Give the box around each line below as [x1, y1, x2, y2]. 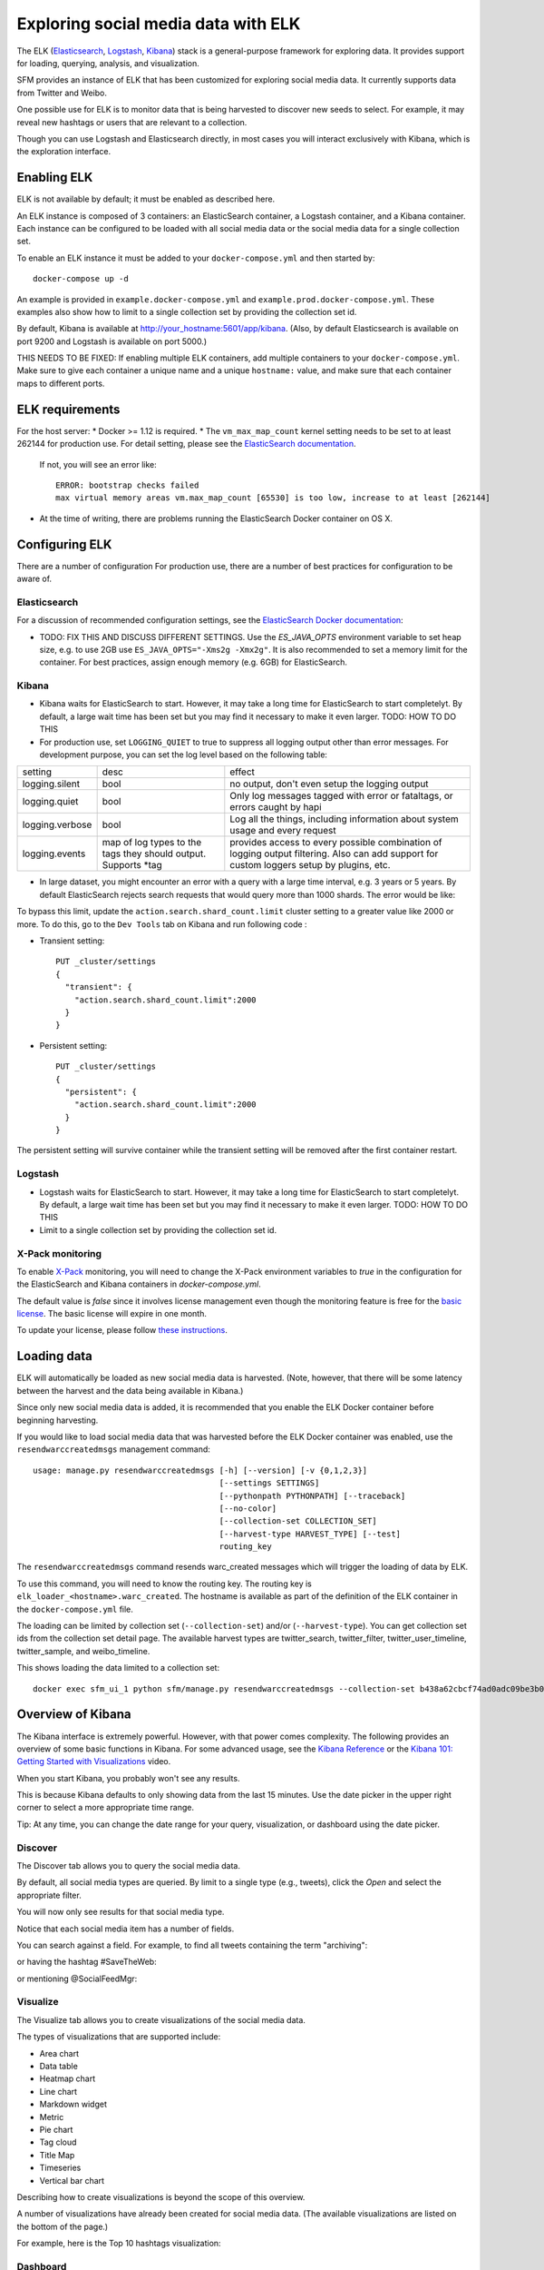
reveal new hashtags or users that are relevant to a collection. [16, 116, 248, 127]
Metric [39, 2111, 64, 2122]
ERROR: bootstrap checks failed [55, 479, 199, 490]
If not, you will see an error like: [39, 459, 158, 469]
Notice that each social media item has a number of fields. [16, 1923, 235, 1934]
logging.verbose [22, 818, 92, 831]
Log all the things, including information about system [229, 813, 460, 825]
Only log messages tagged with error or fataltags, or [229, 790, 453, 803]
